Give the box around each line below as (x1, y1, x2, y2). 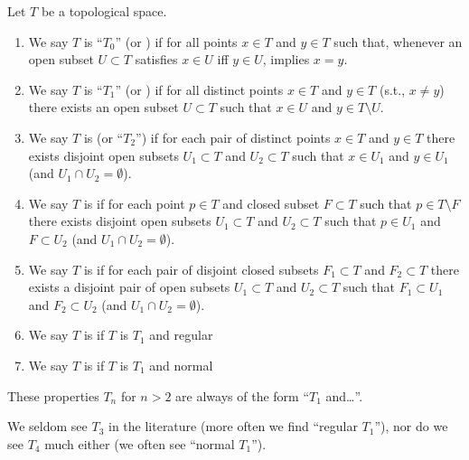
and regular (149, 325, 213, 344)
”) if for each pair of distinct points (136, 127, 331, 146)
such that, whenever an (333, 32, 463, 51)
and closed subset (222, 193, 320, 212)
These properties (7, 386, 99, 405)
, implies (262, 50, 310, 69)
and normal (149, 355, 213, 374)
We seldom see (7, 417, 88, 436)
